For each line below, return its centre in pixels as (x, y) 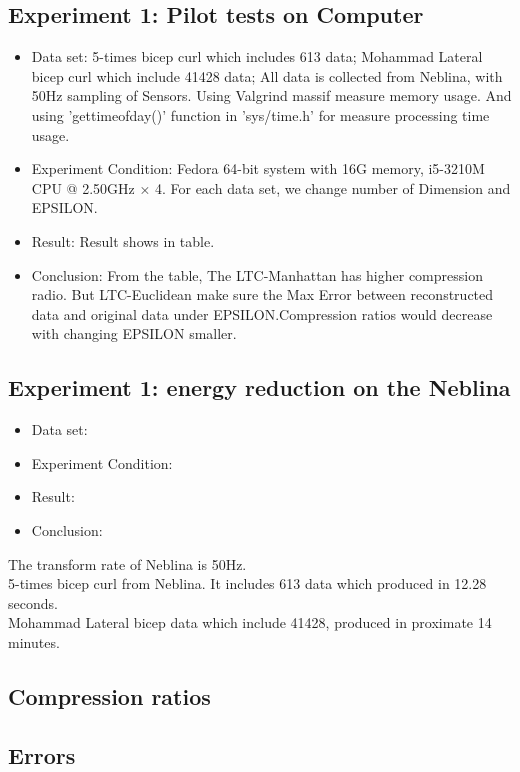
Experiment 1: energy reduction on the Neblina (259, 387)
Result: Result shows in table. (123, 240)
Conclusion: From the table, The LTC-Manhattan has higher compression (257, 274)
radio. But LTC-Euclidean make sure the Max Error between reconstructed (262, 294)
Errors (42, 754)
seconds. (33, 602)
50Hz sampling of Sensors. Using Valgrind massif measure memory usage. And (271, 95)
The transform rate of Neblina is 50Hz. (127, 563)
